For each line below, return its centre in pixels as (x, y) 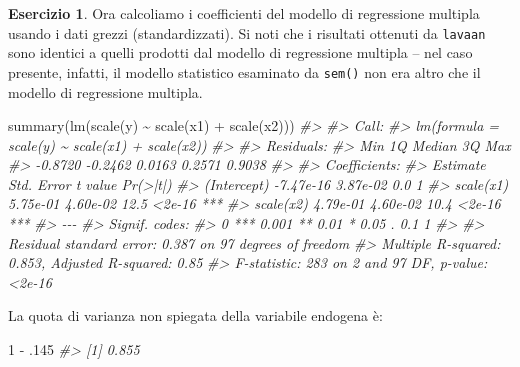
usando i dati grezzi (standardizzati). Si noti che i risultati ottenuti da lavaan (247, 32)
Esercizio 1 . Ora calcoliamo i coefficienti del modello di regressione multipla (244, 13)
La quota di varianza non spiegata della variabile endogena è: (195, 315)
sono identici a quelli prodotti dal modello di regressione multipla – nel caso (240, 52)
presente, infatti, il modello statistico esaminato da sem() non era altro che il (244, 71)
